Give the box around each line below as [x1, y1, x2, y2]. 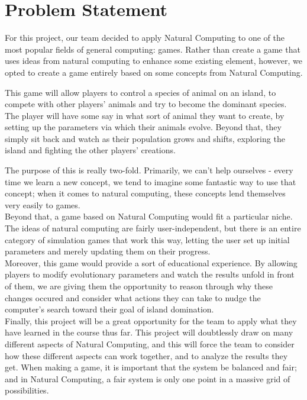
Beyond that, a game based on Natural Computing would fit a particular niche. [5, 210, 293, 222]
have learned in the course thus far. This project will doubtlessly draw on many [5, 326, 293, 338]
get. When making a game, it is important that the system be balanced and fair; [5, 361, 297, 373]
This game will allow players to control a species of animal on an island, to [5, 86, 276, 98]
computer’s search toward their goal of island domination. [5, 303, 214, 315]
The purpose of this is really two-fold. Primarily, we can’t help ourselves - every [5, 164, 293, 176]
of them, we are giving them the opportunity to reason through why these [5, 280, 273, 292]
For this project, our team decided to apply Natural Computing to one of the [5, 31, 285, 44]
